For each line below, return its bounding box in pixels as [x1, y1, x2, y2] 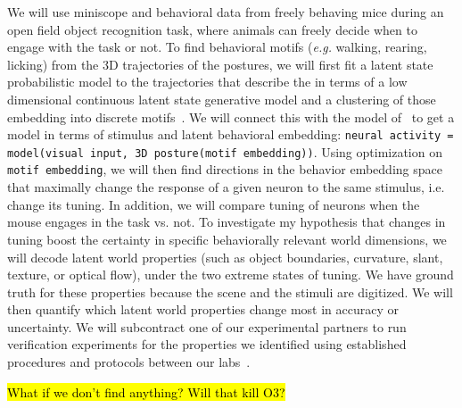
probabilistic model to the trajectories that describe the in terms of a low [7, 72, 408, 91]
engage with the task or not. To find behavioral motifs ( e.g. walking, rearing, [7, 37, 427, 56]
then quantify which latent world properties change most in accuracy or [7, 300, 400, 319]
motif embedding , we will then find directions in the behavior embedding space [7, 160, 442, 179]
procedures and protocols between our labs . [7, 353, 251, 371]
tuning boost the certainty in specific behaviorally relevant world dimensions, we [7, 229, 447, 248]
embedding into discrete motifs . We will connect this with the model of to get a [7, 107, 455, 126]
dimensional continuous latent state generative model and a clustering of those [7, 89, 436, 108]
